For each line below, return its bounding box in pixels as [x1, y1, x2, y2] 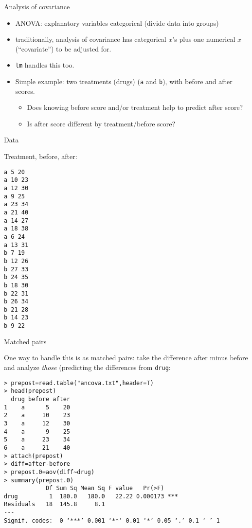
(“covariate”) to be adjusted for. [15, 43, 111, 53]
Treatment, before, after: [4, 151, 77, 161]
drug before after [11, 395, 71, 403]
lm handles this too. [15, 60, 74, 70]
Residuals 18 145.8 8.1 [4, 501, 105, 508]
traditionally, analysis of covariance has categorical [15, 34, 166, 44]
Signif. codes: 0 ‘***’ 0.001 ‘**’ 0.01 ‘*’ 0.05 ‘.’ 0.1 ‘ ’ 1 [4, 517, 220, 524]
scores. [15, 86, 35, 96]
